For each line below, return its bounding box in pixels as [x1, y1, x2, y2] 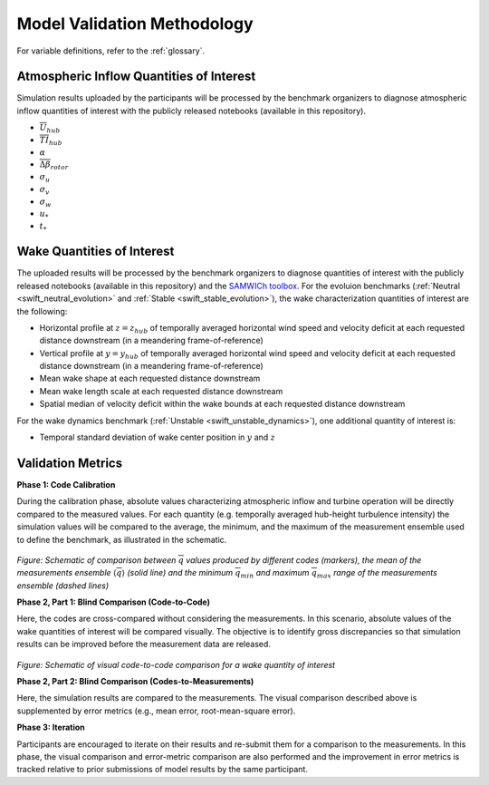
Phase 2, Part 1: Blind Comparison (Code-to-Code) [16, 596, 211, 607]
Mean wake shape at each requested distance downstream [39, 373, 261, 384]
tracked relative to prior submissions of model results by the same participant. [16, 764, 308, 775]
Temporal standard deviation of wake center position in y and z [39, 431, 276, 443]
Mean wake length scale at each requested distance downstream [39, 385, 283, 396]
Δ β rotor [39, 160, 69, 172]
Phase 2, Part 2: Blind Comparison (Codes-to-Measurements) [16, 676, 254, 687]
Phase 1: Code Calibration [16, 479, 116, 489]
